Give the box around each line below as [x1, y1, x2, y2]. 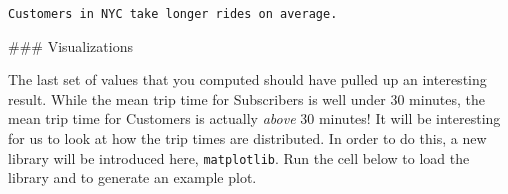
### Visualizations [8, 35, 133, 56]
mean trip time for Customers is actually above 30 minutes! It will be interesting [8, 108, 501, 129]
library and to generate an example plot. [8, 167, 257, 188]
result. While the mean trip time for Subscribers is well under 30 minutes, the [8, 88, 486, 109]
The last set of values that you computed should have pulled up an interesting [8, 69, 487, 90]
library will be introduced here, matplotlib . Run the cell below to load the [8, 147, 470, 168]
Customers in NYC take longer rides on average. [8, 7, 338, 21]
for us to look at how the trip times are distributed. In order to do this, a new [8, 128, 487, 149]
